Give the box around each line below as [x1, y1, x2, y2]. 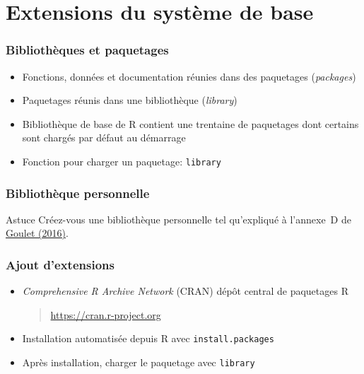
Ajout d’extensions [6, 255, 115, 273]
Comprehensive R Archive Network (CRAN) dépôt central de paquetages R [22, 284, 348, 298]
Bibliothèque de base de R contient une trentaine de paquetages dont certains [22, 116, 359, 131]
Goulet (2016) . [6, 226, 69, 240]
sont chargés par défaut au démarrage [22, 130, 186, 145]
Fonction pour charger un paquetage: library [22, 153, 221, 168]
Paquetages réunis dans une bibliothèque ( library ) [22, 93, 237, 107]
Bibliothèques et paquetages [6, 41, 169, 59]
